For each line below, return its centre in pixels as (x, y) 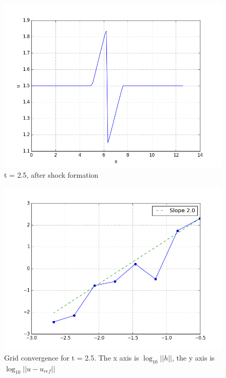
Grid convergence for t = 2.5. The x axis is (72, 357)
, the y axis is (193, 357)
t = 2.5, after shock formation (51, 174)
